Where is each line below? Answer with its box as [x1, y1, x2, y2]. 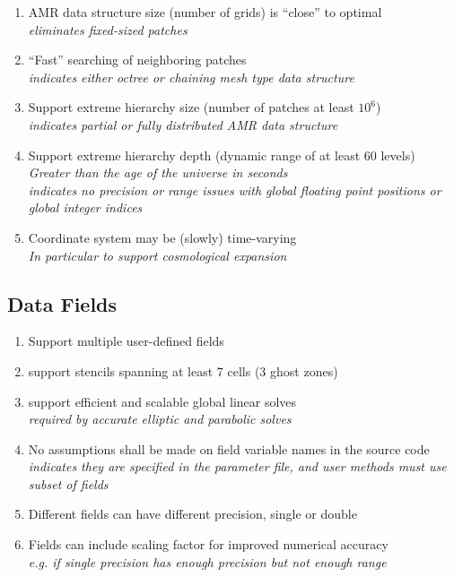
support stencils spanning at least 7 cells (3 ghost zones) [28, 361, 338, 380]
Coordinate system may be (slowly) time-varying [28, 228, 297, 246]
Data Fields [7, 289, 118, 317]
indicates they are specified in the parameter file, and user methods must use [28, 457, 447, 476]
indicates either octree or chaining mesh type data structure [28, 67, 354, 86]
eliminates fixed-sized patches [28, 20, 188, 39]
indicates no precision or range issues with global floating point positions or [28, 180, 441, 199]
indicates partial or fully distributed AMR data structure [28, 115, 338, 133]
